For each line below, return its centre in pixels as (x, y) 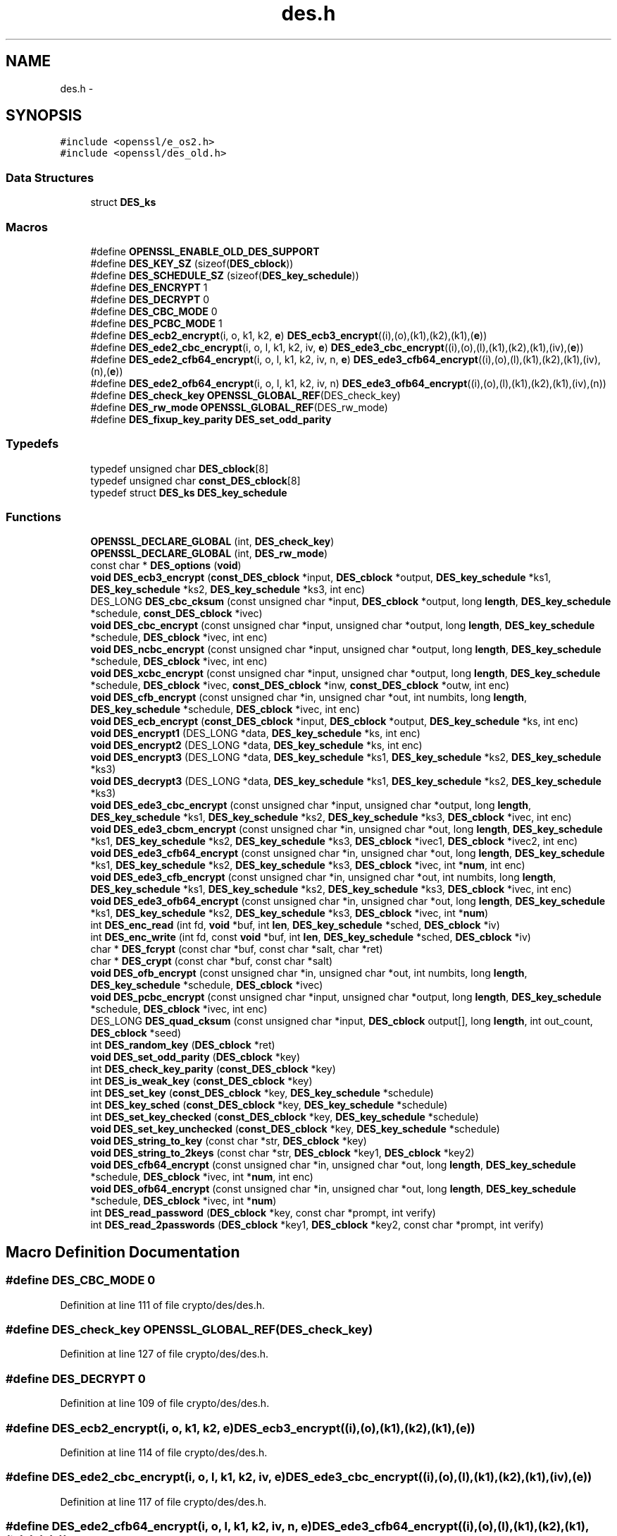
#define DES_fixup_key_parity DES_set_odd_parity (211, 419)
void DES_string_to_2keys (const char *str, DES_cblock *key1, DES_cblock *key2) (282, 1153)
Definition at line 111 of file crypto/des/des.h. (163, 1305)
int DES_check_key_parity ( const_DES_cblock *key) (213, 1069)
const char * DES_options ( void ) (166, 566)
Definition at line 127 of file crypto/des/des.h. (164, 1354)
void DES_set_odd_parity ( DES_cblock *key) (195, 1057)
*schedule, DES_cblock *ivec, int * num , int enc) (202, 1177)
